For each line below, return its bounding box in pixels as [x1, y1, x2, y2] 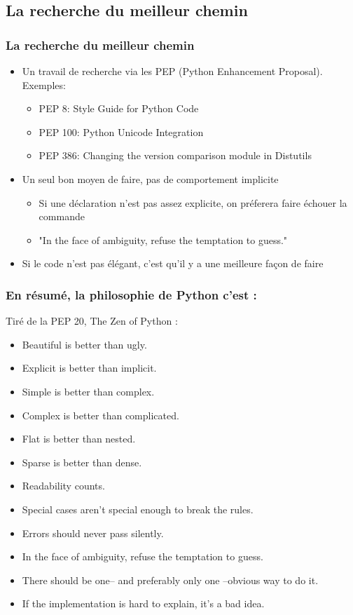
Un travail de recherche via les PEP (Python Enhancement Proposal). [22, 64, 323, 78]
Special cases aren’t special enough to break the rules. [22, 501, 254, 516]
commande [39, 209, 85, 224]
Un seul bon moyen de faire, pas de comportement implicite [22, 171, 279, 186]
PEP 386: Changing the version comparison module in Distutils [39, 148, 312, 163]
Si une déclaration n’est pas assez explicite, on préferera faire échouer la [39, 195, 347, 210]
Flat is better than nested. [22, 431, 136, 446]
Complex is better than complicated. [22, 407, 179, 422]
